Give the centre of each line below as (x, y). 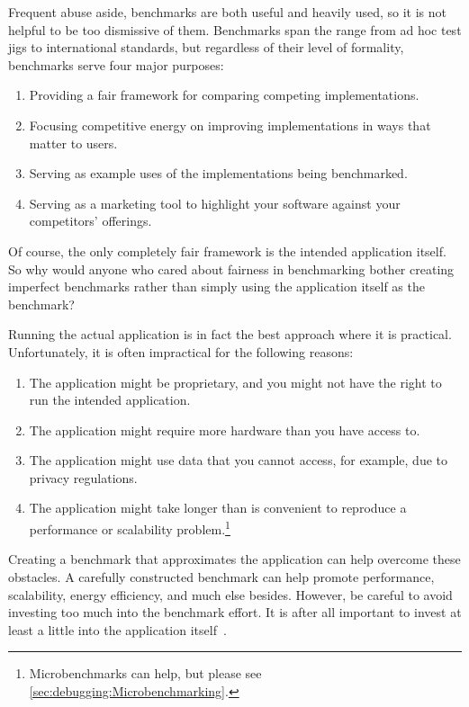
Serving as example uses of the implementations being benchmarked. (218, 173)
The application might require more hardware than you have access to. (225, 430)
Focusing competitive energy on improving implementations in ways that (230, 125)
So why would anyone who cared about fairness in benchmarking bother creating (231, 268)
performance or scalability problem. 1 (130, 528)
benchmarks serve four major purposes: (116, 64)
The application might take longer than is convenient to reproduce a (218, 508)
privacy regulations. (83, 477)
